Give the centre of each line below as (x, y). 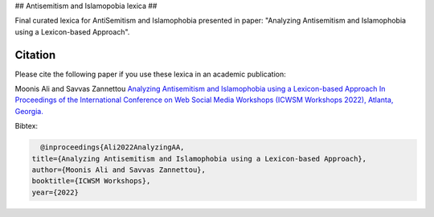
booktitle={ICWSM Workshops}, (91, 181)
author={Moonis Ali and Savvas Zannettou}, (119, 170)
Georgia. (29, 111)
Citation (35, 55)
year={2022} (55, 192)
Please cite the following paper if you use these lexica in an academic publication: (151, 74)
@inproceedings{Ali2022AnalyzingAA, (113, 147)
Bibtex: (27, 126)
